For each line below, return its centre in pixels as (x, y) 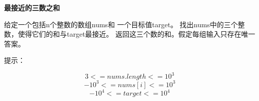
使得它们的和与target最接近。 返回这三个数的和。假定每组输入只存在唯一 (136, 34)
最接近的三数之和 (32, 7)
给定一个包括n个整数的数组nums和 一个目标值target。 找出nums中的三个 (121, 24)
